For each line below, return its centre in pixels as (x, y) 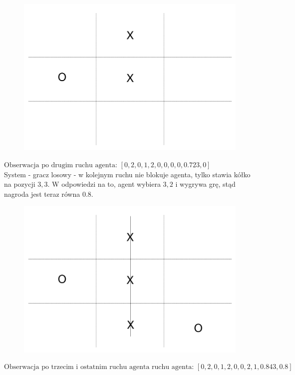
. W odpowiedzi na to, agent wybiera (104, 184)
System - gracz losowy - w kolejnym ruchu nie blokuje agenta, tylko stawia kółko (127, 174)
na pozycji (20, 184)
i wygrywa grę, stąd (205, 184)
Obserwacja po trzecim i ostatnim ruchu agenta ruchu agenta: (99, 367)
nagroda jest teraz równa (42, 194)
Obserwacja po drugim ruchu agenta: (61, 165)
